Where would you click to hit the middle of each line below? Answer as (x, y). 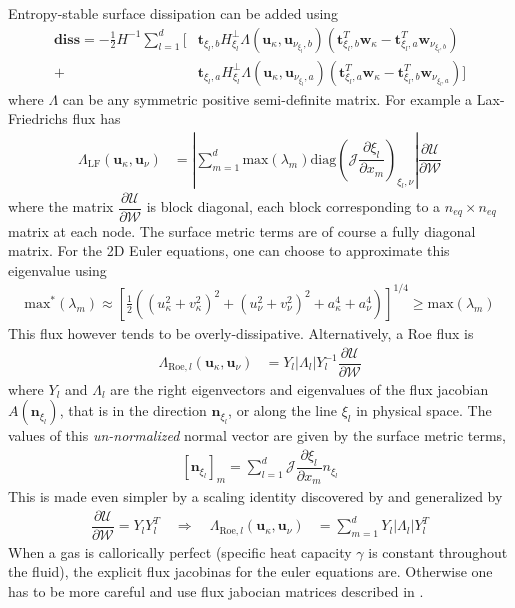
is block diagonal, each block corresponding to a (293, 206)
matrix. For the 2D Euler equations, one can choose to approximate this (229, 250)
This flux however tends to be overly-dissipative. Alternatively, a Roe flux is (241, 332)
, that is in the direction (133, 410)
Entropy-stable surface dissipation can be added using (173, 13)
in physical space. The (424, 410)
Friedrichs (38, 118)
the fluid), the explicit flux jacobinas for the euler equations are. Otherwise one (250, 571)
